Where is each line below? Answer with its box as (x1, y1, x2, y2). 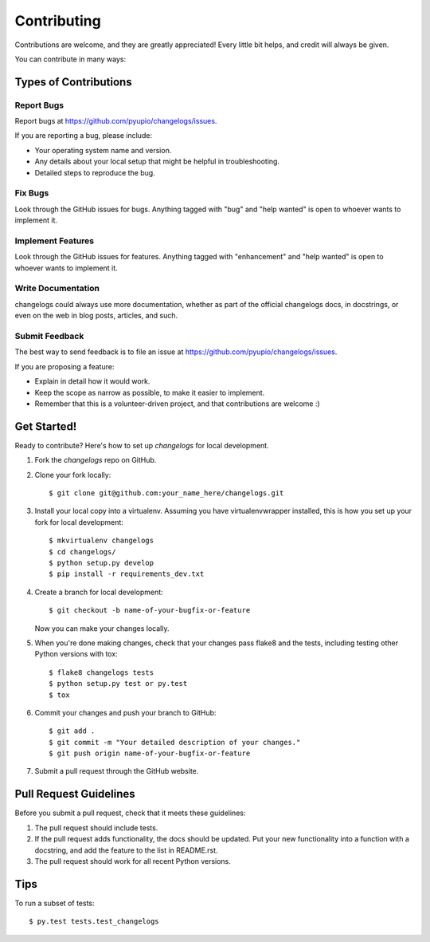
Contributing (14, 12, 101, 30)
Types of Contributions (14, 75, 132, 89)
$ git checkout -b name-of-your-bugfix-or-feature (49, 606, 251, 615)
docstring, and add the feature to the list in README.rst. (34, 845, 218, 855)
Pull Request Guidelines (14, 787, 135, 801)
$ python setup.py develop (49, 558, 154, 567)
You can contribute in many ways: (14, 54, 127, 64)
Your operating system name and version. (34, 145, 172, 155)
